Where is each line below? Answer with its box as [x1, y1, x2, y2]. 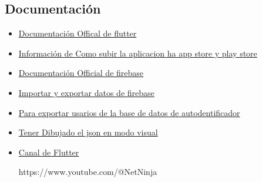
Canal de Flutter [18, 145, 79, 158]
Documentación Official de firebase [18, 67, 144, 79]
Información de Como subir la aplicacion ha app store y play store [18, 47, 257, 59]
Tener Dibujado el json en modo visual [18, 126, 158, 138]
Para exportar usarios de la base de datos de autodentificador [18, 106, 240, 118]
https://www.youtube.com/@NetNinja [18, 166, 157, 178]
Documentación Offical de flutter [18, 27, 137, 39]
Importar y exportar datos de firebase [18, 86, 154, 98]
